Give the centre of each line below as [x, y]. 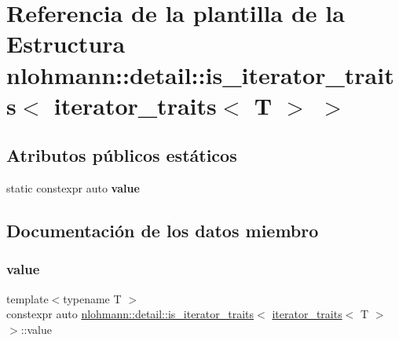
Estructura [66, 44]
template [27, 298]
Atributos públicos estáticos [122, 155]
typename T [92, 298]
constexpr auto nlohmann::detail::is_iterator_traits [130, 314]
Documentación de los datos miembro [163, 231]
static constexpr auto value [73, 188]
